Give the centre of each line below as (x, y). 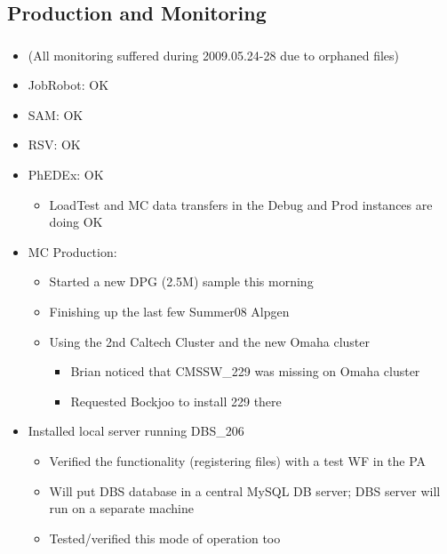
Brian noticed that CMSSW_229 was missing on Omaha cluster (245, 371)
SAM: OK (56, 114)
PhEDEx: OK (66, 175)
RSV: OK (54, 145)
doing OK (76, 222)
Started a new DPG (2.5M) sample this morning (181, 281)
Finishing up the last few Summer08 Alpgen (169, 312)
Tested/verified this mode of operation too (165, 538)
